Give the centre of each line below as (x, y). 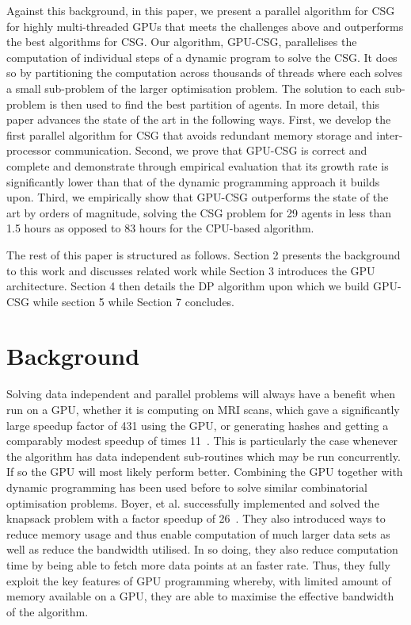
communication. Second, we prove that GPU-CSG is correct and (211, 150)
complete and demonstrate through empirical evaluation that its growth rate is (198, 165)
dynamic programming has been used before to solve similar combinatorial (187, 487)
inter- (390, 134)
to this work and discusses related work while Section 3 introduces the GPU (191, 270)
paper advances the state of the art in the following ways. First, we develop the (199, 119)
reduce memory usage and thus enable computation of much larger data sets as (198, 533)
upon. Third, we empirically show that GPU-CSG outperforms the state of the (198, 197)
